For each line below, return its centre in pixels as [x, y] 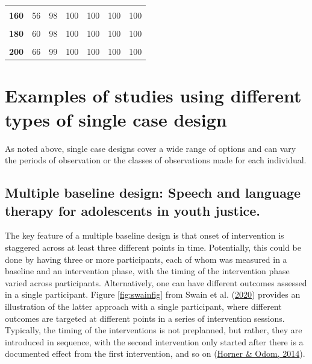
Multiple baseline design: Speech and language [153, 193]
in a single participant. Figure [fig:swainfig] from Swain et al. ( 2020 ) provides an [153, 294]
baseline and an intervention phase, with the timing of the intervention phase [147, 271]
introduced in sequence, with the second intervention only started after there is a [154, 341]
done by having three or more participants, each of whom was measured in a [146, 259]
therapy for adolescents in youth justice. [133, 210]
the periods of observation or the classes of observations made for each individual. [156, 160]
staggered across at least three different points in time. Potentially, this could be [153, 247]
